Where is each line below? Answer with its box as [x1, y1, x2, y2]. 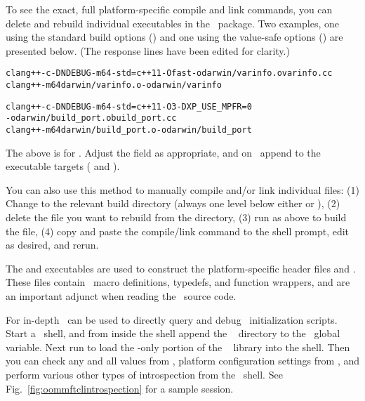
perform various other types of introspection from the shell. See [6, 367, 283, 381]
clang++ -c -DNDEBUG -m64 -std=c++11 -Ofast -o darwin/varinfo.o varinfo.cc [6, 68, 333, 79]
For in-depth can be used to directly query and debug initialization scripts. [6, 312, 338, 327]
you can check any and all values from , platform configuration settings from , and [6, 353, 360, 368]
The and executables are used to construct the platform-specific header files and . [6, 261, 356, 275]
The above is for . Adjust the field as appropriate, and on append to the [6, 145, 321, 159]
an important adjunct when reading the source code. [6, 289, 237, 303]
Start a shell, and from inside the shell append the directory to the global [6, 326, 340, 341]
